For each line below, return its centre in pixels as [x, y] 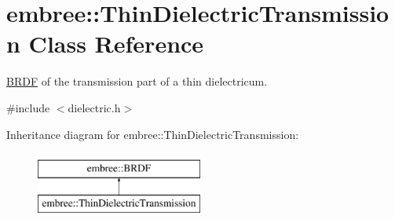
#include [28, 107]
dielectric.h [94, 107]
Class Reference [116, 44]
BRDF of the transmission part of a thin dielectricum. [137, 81]
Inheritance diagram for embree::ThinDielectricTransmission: [153, 134]
